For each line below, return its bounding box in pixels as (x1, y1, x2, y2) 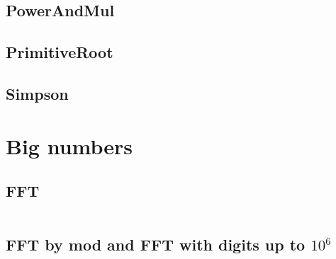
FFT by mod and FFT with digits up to (6, 234, 306, 255)
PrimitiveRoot (6, 41, 113, 63)
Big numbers (6, 131, 133, 160)
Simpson (6, 82, 69, 104)
